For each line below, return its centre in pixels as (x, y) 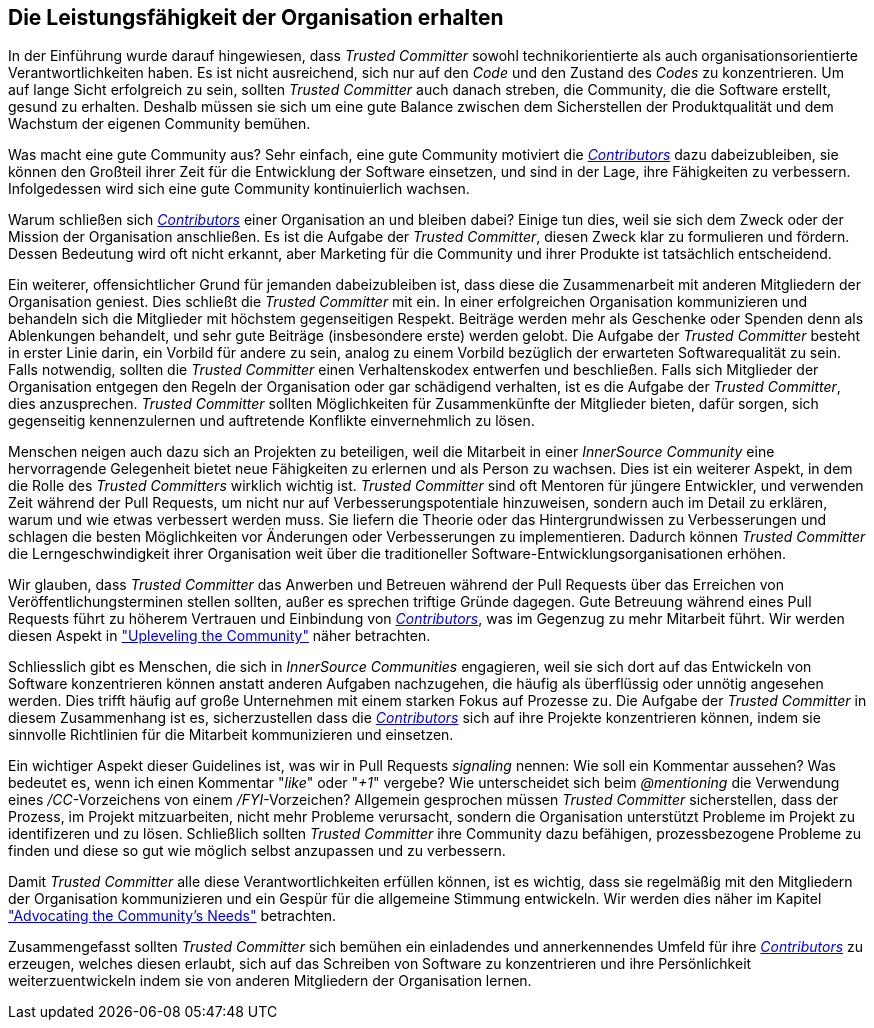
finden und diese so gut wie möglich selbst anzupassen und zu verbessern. (257, 851)
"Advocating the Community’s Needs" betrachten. (172, 916)
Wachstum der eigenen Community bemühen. (159, 124)
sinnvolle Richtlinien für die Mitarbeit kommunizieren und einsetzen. (231, 735)
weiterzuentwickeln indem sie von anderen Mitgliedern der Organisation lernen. (270, 981)
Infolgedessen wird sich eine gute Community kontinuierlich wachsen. (239, 189)
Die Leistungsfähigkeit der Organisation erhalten (256, 17)
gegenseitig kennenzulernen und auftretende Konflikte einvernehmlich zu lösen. (271, 421)
